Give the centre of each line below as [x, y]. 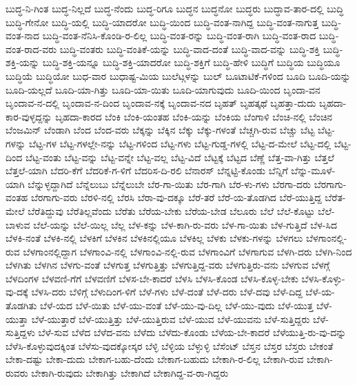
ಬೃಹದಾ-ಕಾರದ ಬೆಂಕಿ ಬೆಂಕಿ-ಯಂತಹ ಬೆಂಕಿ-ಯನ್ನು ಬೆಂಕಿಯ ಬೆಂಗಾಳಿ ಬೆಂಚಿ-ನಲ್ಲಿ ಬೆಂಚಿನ [194, 116]
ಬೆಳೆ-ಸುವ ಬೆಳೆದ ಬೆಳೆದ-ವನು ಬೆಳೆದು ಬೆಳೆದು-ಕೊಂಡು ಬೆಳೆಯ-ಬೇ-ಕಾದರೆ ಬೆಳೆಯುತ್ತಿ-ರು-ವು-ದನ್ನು [192, 332]
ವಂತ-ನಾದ [23, 35]
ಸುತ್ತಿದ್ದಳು [20, 332]
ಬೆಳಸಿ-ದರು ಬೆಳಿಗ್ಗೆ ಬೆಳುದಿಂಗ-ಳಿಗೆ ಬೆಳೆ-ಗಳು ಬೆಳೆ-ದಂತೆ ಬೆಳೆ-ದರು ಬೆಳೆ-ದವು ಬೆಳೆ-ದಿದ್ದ [167, 292]
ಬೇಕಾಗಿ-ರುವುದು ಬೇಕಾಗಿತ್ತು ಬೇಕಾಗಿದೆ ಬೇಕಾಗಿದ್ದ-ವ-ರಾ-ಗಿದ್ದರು [130, 373]
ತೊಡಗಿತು [21, 305]
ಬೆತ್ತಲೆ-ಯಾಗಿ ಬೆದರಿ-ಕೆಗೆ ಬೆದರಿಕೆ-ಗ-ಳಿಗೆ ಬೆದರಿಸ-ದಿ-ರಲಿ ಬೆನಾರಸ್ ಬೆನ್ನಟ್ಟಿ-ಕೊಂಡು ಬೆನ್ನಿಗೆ [147, 170]
